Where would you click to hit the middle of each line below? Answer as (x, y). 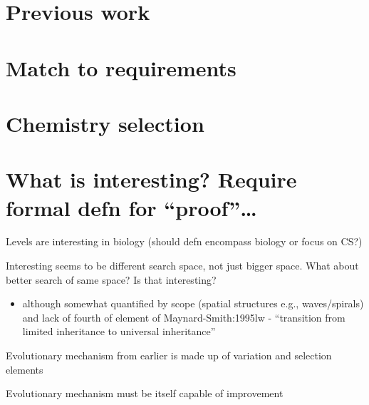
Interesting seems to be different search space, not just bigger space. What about (182, 266)
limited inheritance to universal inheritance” (119, 331)
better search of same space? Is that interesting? (111, 279)
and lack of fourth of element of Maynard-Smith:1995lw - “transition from (184, 317)
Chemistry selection (105, 123)
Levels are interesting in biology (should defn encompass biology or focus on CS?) (184, 241)
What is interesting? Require (151, 179)
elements (25, 369)
